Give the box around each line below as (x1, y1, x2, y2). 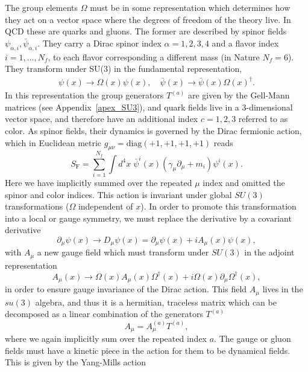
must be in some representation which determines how (90, 1, 291, 13)
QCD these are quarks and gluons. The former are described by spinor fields (5, 25, 287, 37)
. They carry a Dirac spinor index (37, 36, 162, 49)
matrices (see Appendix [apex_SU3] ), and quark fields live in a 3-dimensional (5, 100, 293, 113)
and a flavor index (212, 36, 279, 49)
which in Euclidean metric (5, 136, 102, 149)
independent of (78, 200, 133, 213)
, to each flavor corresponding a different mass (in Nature (48, 50, 260, 63)
